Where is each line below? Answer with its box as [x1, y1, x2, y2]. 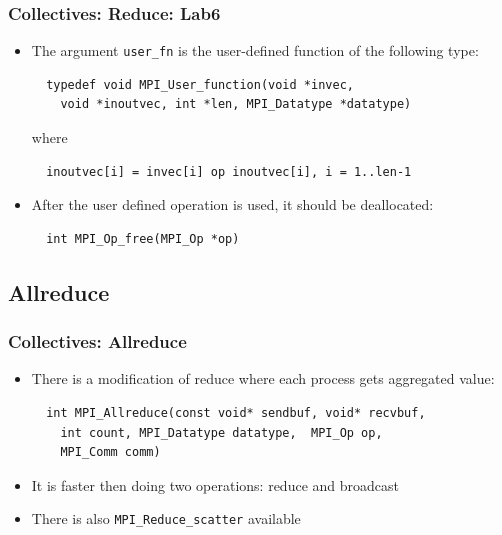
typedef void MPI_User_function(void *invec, [46, 77, 354, 92]
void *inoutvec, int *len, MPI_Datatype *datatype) [60, 97, 412, 112]
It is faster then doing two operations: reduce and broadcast [31, 474, 399, 495]
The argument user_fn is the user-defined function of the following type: [31, 40, 479, 61]
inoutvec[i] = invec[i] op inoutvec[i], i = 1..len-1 [46, 164, 412, 179]
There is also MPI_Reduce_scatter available [31, 508, 301, 529]
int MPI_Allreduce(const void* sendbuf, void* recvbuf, [46, 406, 426, 421]
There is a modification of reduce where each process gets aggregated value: [31, 368, 495, 389]
